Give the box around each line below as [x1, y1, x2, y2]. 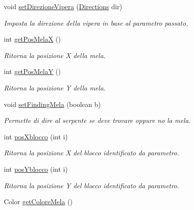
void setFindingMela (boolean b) [4, 99, 101, 109]
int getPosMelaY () [4, 66, 61, 76]
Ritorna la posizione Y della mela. [4, 82, 106, 92]
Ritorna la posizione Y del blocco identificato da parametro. [4, 180, 179, 190]
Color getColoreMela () [4, 196, 73, 207]
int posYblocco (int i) [4, 164, 68, 174]
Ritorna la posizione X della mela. [4, 50, 106, 60]
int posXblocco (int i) [4, 131, 68, 141]
